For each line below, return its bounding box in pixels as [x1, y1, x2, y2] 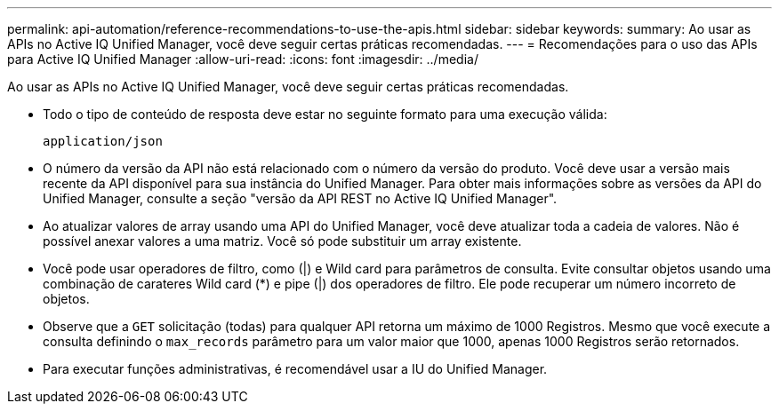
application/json [43, 134, 163, 148]
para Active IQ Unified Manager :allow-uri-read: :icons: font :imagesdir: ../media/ [7, 51, 478, 67]
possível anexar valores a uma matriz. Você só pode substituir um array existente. [43, 233, 522, 249]
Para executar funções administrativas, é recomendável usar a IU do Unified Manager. [43, 361, 548, 376]
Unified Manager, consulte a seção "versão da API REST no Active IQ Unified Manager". [43, 191, 558, 206]
